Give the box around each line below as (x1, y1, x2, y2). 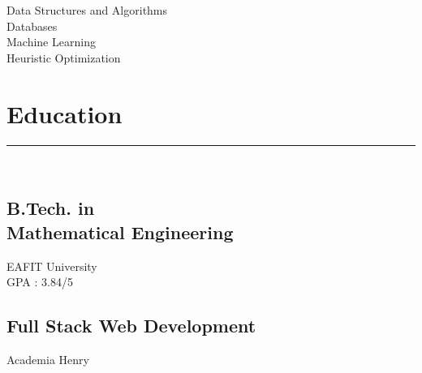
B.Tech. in (6, 195, 95, 221)
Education (6, 96, 123, 130)
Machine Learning (6, 33, 96, 50)
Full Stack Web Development (6, 313, 256, 338)
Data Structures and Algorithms (6, 2, 168, 18)
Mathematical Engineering (6, 219, 234, 244)
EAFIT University (6, 257, 97, 274)
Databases (6, 17, 58, 34)
